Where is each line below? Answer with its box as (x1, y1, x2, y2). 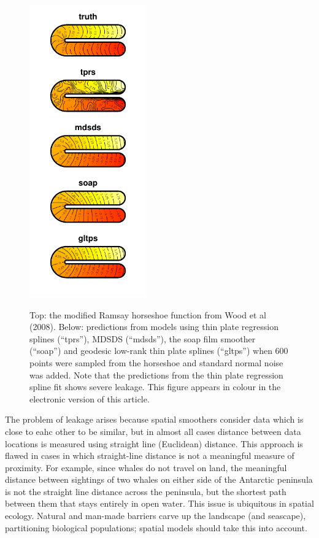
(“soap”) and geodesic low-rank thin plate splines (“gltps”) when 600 (29, 344, 288, 357)
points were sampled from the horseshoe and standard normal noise (29, 356, 283, 369)
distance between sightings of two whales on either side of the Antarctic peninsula (5, 473, 313, 486)
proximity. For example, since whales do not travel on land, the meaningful (5, 461, 287, 474)
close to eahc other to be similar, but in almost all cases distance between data (5, 425, 301, 437)
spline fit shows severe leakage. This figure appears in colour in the (29, 380, 281, 393)
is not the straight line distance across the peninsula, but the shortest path (5, 485, 286, 498)
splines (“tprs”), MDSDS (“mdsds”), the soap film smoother (29, 332, 256, 345)
